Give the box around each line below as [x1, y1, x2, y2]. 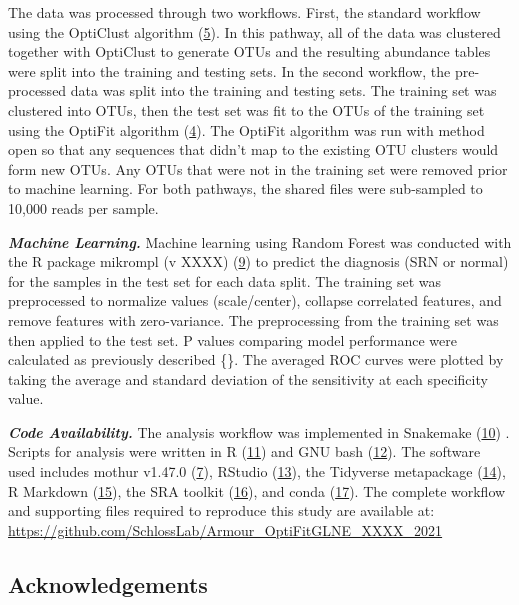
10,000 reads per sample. [8, 197, 159, 218]
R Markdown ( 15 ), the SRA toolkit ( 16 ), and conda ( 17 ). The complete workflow [8, 480, 506, 501]
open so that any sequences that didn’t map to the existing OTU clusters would [8, 139, 499, 160]
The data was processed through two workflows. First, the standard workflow [8, 2, 481, 22]
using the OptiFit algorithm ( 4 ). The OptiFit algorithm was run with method [8, 119, 485, 140]
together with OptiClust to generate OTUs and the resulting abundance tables [8, 41, 491, 62]
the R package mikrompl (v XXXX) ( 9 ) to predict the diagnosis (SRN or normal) [8, 251, 509, 272]
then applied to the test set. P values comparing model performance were [8, 329, 457, 350]
